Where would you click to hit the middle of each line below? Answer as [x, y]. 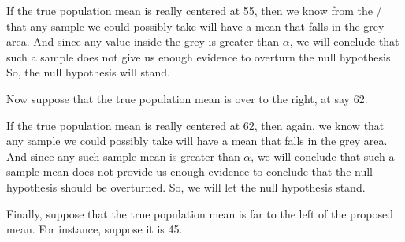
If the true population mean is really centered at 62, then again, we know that [195, 125]
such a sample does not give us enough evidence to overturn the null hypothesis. [200, 56]
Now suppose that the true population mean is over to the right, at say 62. [187, 98]
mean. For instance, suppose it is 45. [95, 229]
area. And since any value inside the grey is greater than [143, 41]
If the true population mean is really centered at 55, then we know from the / [194, 10]
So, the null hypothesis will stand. [88, 72]
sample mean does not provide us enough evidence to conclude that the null [189, 171]
